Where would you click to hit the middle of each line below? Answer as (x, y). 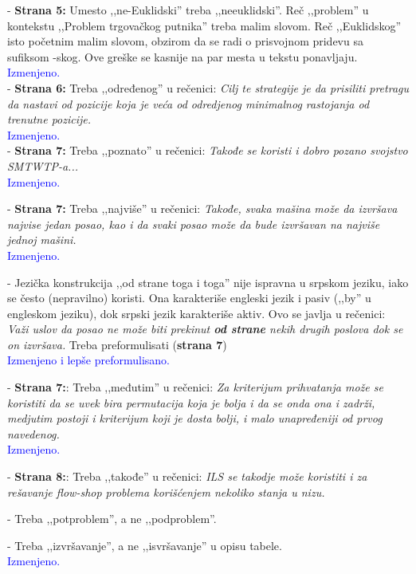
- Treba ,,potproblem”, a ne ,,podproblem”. (112, 519)
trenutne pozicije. (49, 119)
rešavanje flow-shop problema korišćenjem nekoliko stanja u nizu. (166, 491)
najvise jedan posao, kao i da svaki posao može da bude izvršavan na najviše (194, 224)
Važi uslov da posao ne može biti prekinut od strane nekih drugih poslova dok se (205, 329)
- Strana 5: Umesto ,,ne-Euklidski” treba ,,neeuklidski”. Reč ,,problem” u (188, 10)
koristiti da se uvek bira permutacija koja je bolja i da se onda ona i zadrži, (191, 402)
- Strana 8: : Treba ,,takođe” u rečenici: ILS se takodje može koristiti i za (187, 476)
